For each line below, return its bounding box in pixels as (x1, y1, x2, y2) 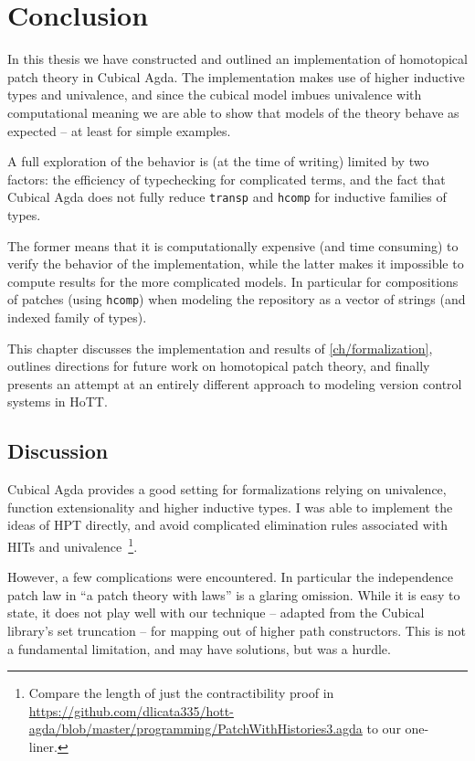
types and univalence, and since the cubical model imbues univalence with (7, 85, 422, 104)
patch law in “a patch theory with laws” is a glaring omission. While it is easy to (7, 585, 460, 604)
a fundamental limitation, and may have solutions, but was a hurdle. (7, 639, 391, 658)
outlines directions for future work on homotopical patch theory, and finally (7, 356, 430, 375)
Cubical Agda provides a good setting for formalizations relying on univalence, (7, 480, 447, 499)
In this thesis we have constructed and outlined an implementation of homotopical (7, 49, 468, 69)
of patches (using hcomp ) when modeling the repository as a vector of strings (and (7, 290, 466, 309)
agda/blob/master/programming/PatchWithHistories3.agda (28, 719, 363, 738)
